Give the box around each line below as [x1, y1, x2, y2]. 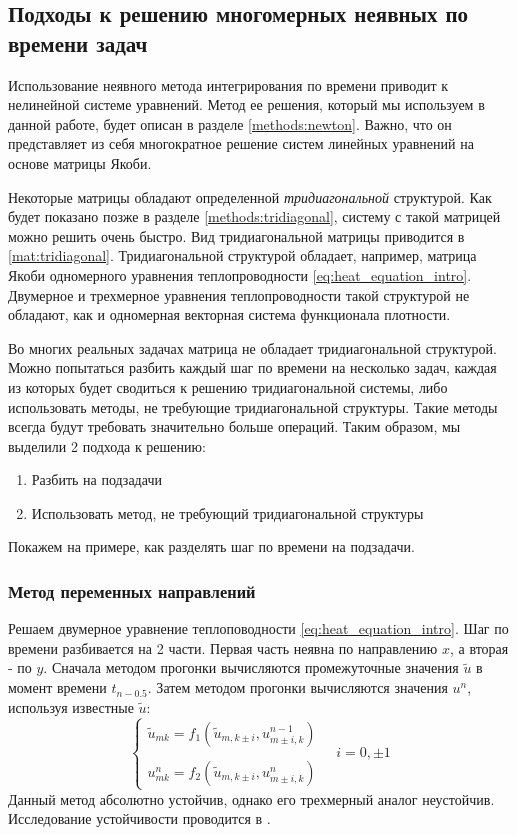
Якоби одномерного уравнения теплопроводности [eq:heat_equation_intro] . [8, 264, 472, 285]
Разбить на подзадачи [31, 469, 162, 490]
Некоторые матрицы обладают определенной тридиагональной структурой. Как [8, 186, 492, 207]
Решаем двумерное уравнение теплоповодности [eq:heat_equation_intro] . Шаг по [8, 618, 509, 639]
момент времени [8, 677, 107, 698]
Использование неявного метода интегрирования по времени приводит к [8, 74, 449, 95]
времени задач [8, 27, 148, 58]
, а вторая [449, 637, 509, 658]
